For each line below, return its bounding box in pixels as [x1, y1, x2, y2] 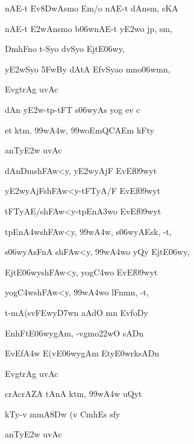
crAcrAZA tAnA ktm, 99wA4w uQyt [5, 387, 142, 400]
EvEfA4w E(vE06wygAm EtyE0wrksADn [5, 347, 160, 359]
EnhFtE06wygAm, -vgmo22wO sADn [5, 326, 144, 339]
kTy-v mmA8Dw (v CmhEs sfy [5, 407, 120, 420]
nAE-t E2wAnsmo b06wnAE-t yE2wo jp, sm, [5, 22, 172, 34]
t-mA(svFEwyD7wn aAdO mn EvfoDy [5, 306, 148, 318]
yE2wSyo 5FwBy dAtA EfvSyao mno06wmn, [5, 62, 171, 75]
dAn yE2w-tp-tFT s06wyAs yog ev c [5, 103, 140, 115]
